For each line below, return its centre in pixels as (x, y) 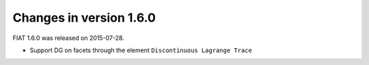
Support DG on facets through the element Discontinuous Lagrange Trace (141, 50)
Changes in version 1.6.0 (84, 18)
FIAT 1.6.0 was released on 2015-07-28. (68, 38)
